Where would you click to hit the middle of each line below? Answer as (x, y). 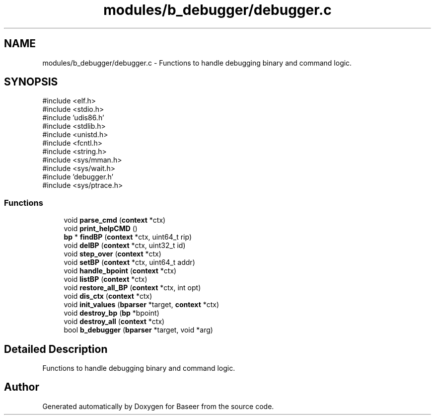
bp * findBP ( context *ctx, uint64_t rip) (128, 237)
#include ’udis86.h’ (73, 118)
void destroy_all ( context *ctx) (114, 322)
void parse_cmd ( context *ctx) (115, 220)
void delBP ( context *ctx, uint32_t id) (125, 246)
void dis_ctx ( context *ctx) (108, 296)
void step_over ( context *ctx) (112, 254)
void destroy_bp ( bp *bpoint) (111, 313)
